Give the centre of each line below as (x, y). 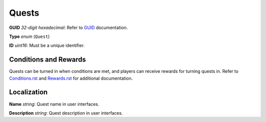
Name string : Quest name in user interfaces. (54, 104)
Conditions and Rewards (48, 60)
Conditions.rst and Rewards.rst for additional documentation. (71, 78)
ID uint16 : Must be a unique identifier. (47, 46)
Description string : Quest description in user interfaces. (66, 113)
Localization (28, 92)
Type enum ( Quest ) (30, 36)
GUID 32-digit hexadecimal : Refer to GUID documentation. (68, 28)
